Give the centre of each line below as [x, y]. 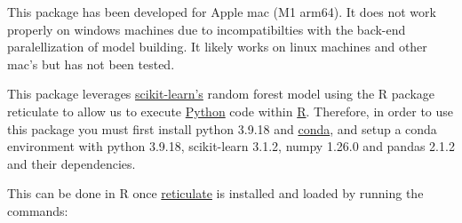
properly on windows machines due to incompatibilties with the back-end [207, 29]
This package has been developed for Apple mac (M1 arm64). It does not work [222, 12]
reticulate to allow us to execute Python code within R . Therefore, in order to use [231, 111]
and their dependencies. [72, 163]
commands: [38, 210]
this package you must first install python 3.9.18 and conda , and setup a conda [222, 128]
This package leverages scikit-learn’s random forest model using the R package [221, 94]
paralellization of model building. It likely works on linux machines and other [217, 47]
